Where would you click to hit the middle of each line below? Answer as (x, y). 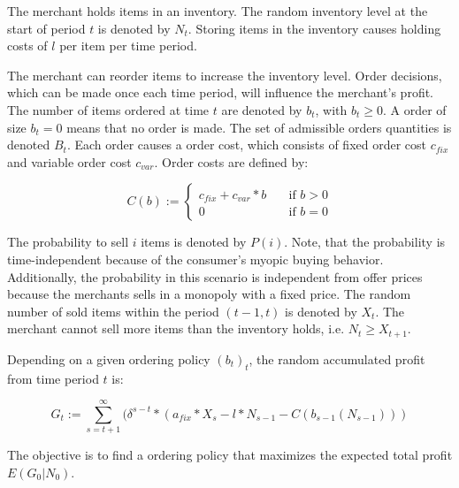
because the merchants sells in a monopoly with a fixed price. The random (209, 294)
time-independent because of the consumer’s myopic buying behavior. (195, 259)
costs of (27, 46)
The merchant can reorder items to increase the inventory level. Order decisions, (225, 75)
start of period (46, 28)
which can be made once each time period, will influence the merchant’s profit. (221, 92)
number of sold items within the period (113, 311)
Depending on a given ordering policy (109, 358)
